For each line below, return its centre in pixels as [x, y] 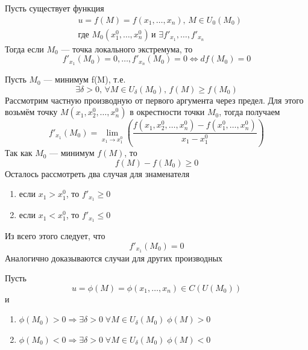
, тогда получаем [250, 112]
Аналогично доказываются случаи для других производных [114, 258]
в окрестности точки [167, 112]
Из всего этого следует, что [55, 236]
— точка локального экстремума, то [127, 48]
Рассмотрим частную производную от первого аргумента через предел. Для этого [154, 100]
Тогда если [24, 48]
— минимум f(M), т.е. [85, 79]
